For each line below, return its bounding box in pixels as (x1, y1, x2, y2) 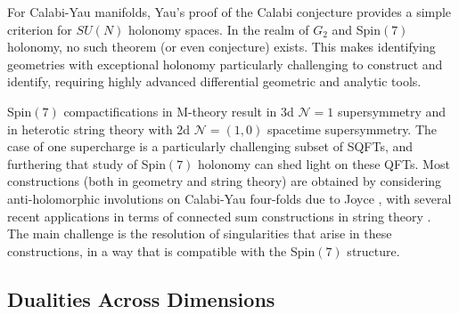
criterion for (7, 20, 72, 38)
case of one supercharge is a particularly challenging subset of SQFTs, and (7, 137, 414, 156)
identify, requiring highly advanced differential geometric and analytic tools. (7, 72, 422, 91)
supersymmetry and (337, 101, 447, 120)
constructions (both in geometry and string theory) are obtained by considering (7, 172, 442, 190)
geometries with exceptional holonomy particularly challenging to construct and (7, 54, 443, 73)
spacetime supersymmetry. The (266, 119, 438, 138)
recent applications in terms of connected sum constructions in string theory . (7, 206, 431, 225)
